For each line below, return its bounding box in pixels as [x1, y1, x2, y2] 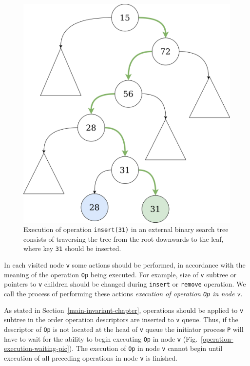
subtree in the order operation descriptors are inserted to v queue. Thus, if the [4, 314, 238, 325]
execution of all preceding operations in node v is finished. [4, 352, 177, 363]
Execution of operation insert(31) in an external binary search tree [23, 224, 229, 234]
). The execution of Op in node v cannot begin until [69, 343, 223, 353]
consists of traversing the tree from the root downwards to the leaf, [23, 233, 224, 244]
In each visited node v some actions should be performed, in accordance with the [4, 260, 246, 270]
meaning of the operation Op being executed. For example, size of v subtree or [4, 269, 236, 279]
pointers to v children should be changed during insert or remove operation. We [4, 279, 246, 289]
